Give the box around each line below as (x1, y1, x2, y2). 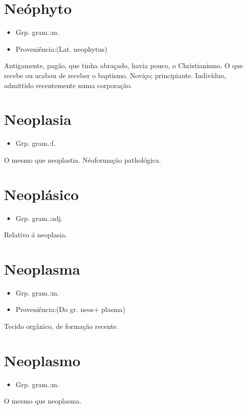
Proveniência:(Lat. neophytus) (15, 43, 108, 54)
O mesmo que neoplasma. (4, 396, 82, 406)
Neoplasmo (4, 350, 81, 370)
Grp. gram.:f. (15, 138, 56, 148)
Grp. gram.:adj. (15, 212, 63, 223)
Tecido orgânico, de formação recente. (4, 321, 119, 331)
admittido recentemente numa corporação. (4, 80, 132, 90)
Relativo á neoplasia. (4, 229, 67, 240)
